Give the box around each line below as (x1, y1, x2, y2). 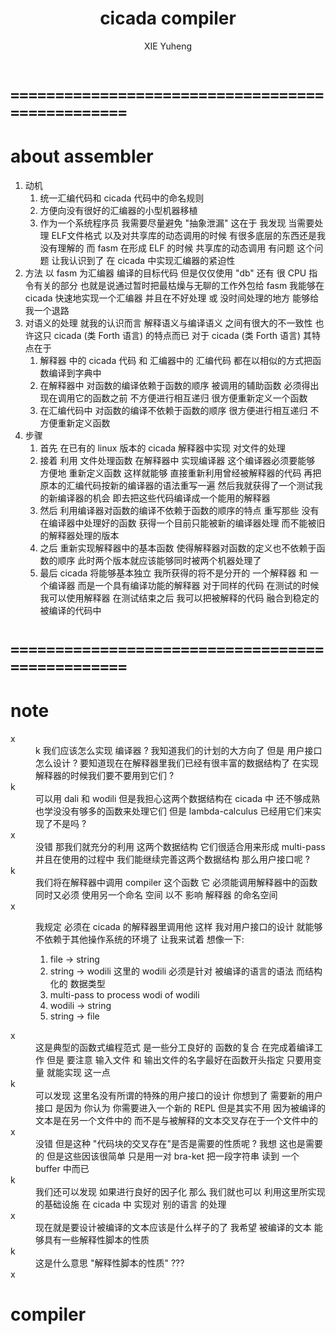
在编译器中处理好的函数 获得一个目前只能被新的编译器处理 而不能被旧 (39, 517, 326, 529)
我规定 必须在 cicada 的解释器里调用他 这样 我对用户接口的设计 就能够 (35, 921, 323, 932)
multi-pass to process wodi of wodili (49, 989, 200, 1001)
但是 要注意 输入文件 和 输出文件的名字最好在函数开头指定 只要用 (46, 1054, 313, 1066)
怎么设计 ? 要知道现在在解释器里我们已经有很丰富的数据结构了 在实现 (35, 757, 319, 769)
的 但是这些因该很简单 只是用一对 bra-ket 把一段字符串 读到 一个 (35, 1150, 300, 1162)
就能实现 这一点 (46, 1067, 111, 1078)
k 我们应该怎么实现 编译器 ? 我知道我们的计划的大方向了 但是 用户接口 (35, 745, 323, 756)
